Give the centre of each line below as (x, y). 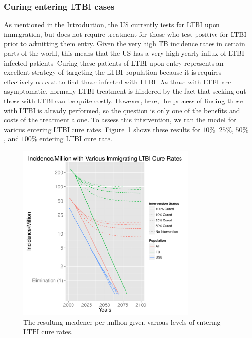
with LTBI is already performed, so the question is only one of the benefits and (122, 110)
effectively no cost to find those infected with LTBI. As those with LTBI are (117, 81)
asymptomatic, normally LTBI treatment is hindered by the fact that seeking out (125, 91)
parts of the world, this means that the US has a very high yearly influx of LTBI (124, 53)
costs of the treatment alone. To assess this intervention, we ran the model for (120, 120)
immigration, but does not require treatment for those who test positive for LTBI (125, 34)
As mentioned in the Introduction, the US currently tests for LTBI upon (112, 25)
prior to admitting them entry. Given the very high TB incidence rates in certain (125, 43)
